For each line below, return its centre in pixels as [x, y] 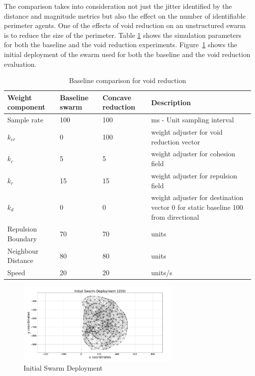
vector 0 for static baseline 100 [197, 207]
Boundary [22, 238]
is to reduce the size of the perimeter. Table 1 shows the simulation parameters [123, 35]
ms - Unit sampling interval [192, 120]
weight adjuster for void [187, 132]
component [26, 107]
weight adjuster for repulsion [194, 175]
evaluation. [20, 64]
